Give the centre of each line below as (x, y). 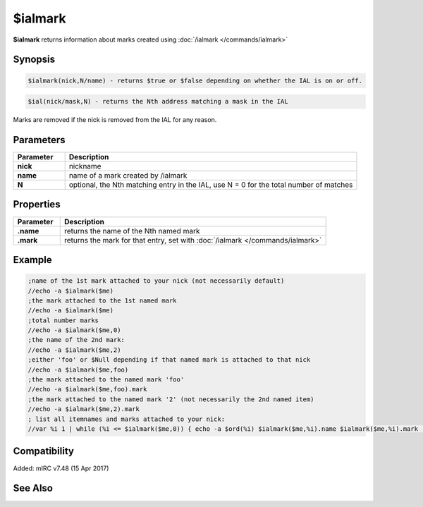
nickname (85, 166)
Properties (37, 204)
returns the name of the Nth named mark (132, 231)
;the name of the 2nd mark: (76, 340)
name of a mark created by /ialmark (128, 176)
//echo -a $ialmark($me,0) (74, 330)
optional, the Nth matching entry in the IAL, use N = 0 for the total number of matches (211, 185)
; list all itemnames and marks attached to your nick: (127, 419)
